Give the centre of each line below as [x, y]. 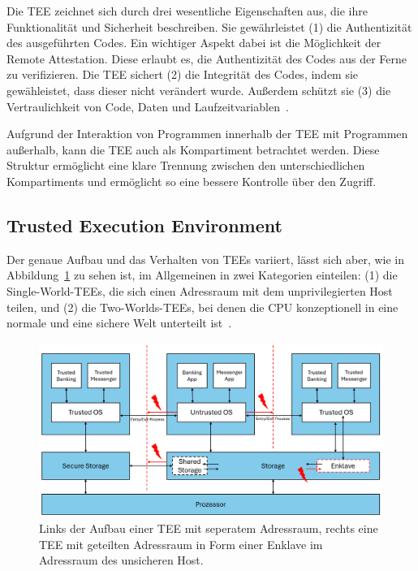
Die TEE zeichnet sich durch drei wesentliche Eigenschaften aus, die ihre [187, 11]
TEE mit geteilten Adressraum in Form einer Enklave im [181, 544]
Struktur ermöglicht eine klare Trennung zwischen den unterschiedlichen [186, 165]
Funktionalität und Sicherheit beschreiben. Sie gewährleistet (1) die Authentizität [209, 26]
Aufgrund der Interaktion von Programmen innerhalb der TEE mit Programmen [207, 134]
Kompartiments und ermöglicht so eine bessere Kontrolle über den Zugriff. [192, 181]
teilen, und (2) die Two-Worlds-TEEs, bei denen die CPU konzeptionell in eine [203, 307]
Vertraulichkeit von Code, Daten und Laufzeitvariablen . [148, 106]
